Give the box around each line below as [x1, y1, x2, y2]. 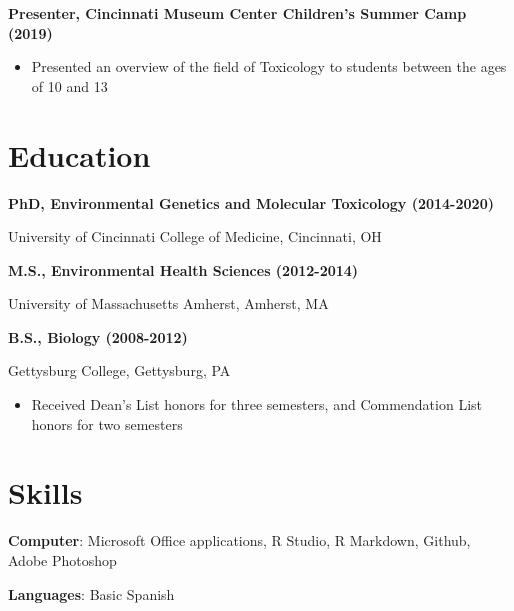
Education [8, 134, 151, 175]
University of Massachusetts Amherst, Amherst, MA [8, 293, 329, 314]
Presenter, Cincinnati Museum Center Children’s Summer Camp [8, 3, 467, 23]
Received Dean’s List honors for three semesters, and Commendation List [31, 394, 482, 415]
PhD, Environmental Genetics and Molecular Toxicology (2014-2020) [8, 192, 494, 213]
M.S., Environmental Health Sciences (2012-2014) [8, 259, 359, 280]
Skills [8, 472, 83, 513]
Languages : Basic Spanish [8, 583, 175, 604]
